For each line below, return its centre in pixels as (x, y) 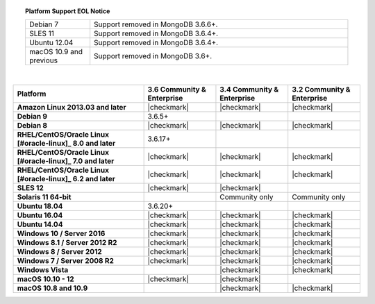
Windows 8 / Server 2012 (59, 251)
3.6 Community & (177, 89)
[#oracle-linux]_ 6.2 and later (66, 178)
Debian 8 (32, 125)
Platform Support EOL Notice (68, 11)
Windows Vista (43, 269)
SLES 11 (42, 33)
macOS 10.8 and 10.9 (52, 288)
